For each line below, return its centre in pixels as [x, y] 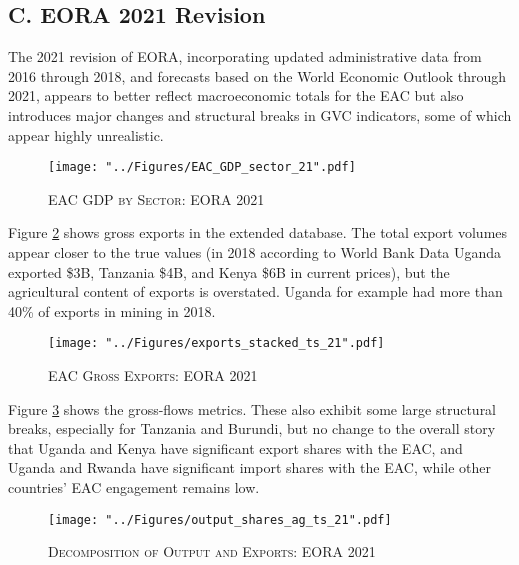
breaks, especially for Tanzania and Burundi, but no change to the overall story [252, 428]
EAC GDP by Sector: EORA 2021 [156, 198]
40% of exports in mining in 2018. [112, 310]
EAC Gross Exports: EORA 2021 [153, 375]
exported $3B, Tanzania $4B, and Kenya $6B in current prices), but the [229, 271]
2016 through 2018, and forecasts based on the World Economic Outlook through [257, 75]
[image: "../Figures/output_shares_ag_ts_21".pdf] [220, 519]
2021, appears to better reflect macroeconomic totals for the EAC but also [236, 95]
